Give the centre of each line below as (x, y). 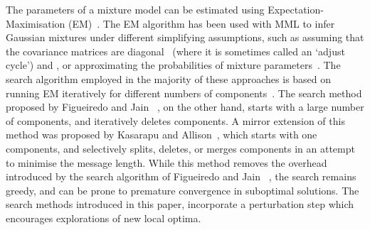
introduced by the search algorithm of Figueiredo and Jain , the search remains (181, 176)
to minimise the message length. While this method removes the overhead (166, 162)
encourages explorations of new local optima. (104, 218)
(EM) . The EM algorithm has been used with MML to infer (201, 23)
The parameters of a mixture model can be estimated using (135, 9)
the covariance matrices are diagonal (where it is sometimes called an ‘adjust (175, 51)
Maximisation (36, 23)
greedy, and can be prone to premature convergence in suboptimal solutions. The (183, 190)
